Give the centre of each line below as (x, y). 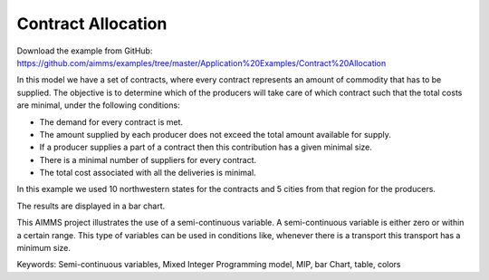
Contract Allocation (92, 24)
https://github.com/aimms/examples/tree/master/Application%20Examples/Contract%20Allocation (201, 63)
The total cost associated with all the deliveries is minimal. (148, 173)
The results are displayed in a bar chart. (91, 206)
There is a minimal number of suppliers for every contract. (148, 159)
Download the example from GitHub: (85, 51)
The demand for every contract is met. (111, 121)
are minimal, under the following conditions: (98, 105)
